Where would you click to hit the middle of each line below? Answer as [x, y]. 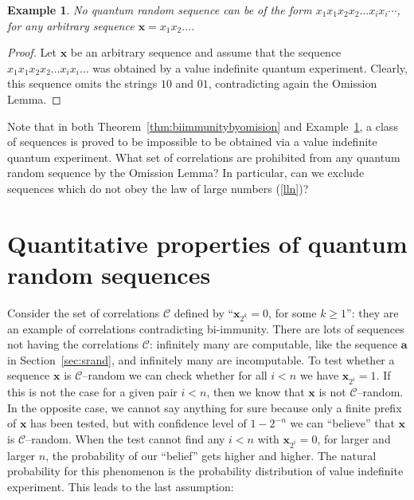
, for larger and [354, 438]
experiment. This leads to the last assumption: [121, 486]
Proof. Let [32, 52]
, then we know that [256, 392]
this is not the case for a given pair [92, 392]
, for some [293, 312]
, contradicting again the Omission [293, 83]
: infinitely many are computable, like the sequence [273, 344]
